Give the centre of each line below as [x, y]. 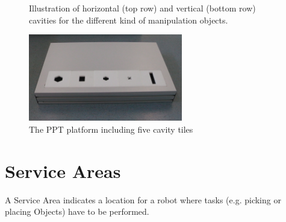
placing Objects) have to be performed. [77, 211]
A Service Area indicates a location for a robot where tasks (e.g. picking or [143, 199]
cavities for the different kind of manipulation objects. [129, 20]
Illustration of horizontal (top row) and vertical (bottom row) [142, 8]
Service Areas [63, 170]
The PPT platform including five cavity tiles [111, 129]
